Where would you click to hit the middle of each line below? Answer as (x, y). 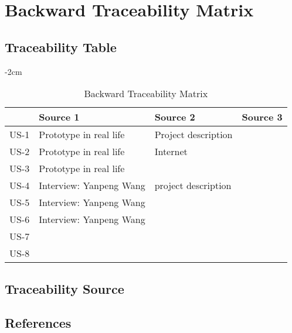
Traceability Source (64, 288)
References (38, 323)
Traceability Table (61, 47)
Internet (171, 152)
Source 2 (175, 117)
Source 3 (262, 117)
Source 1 (59, 117)
